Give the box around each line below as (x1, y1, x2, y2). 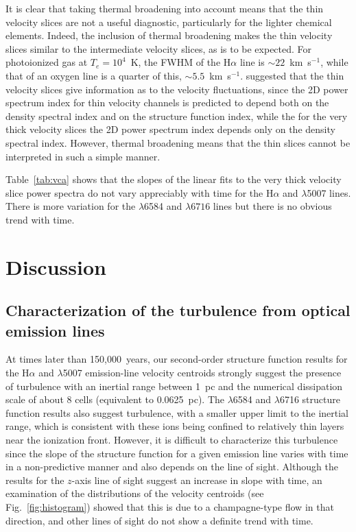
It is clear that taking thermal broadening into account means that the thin (5, 1, 324, 15)
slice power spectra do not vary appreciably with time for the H (5, 185, 274, 199)
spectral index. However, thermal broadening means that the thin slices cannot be (5, 135, 351, 149)
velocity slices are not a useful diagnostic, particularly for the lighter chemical (5, 14, 332, 29)
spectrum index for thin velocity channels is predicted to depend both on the (5, 95, 329, 110)
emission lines (5, 319, 105, 341)
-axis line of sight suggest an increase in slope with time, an (71, 472, 322, 487)
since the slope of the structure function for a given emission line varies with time (5, 446, 348, 460)
